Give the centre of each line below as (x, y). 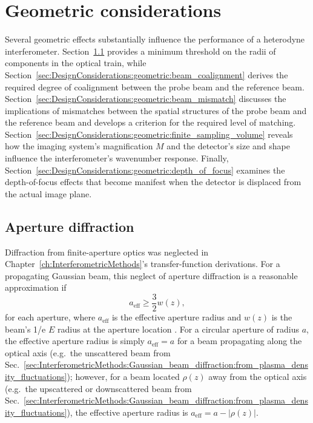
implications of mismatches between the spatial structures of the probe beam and (156, 110)
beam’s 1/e (25, 329)
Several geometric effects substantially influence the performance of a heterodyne (155, 39)
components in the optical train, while (76, 63)
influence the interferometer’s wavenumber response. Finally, (117, 158)
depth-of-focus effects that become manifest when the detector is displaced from (153, 182)
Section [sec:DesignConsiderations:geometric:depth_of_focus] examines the (145, 170)
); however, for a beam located (123, 377)
